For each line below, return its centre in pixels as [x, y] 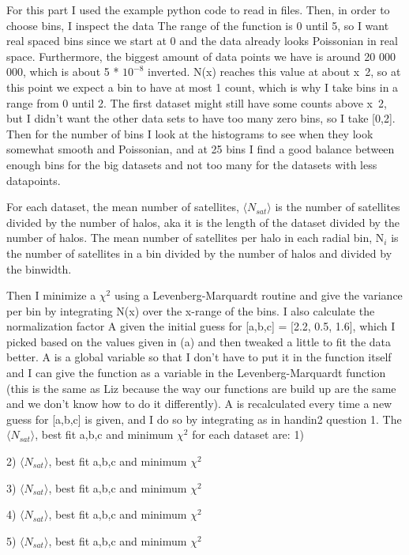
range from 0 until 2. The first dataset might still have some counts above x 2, [197, 102]
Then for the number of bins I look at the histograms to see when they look [190, 133]
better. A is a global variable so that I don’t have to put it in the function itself [199, 357]
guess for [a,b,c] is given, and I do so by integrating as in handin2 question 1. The [204, 419]
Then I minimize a [51, 295]
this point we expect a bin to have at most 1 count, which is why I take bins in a [203, 87]
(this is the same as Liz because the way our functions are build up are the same [201, 388]
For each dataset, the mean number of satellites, [123, 207]
